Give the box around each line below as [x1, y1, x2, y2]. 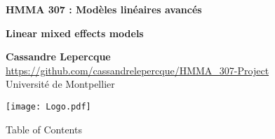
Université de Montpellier [6, 77, 115, 91]
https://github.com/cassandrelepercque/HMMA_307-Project [6, 62, 269, 77]
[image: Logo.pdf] [6, 101, 91, 112]
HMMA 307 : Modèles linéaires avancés [6, 2, 202, 16]
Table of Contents [6, 121, 82, 136]
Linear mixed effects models [6, 25, 144, 40]
